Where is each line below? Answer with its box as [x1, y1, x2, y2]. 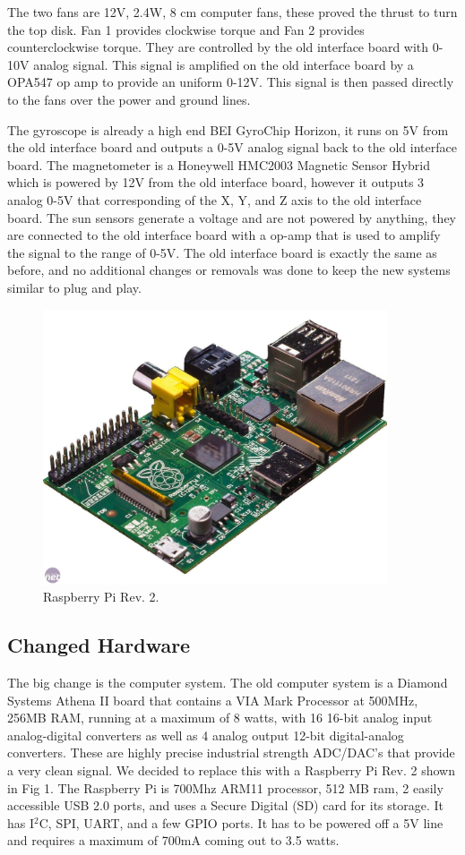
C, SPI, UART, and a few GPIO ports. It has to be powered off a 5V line [39, 813, 443, 832]
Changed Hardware [7, 631, 191, 659]
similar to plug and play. [7, 278, 142, 296]
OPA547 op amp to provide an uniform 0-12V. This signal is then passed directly [7, 73, 454, 91]
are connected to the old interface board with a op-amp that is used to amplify [7, 226, 441, 244]
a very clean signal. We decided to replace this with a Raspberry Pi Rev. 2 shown [7, 760, 455, 779]
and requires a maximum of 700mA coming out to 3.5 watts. [7, 831, 340, 850]
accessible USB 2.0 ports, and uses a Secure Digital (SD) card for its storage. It [7, 796, 444, 815]
